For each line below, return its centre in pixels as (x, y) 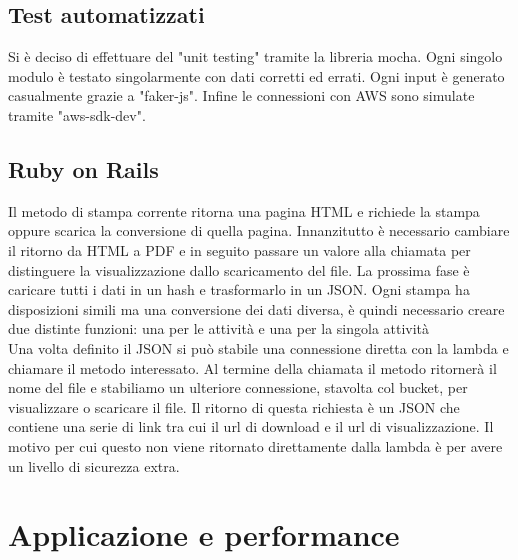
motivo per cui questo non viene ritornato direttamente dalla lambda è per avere (255, 445)
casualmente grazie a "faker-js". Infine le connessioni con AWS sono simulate (241, 95)
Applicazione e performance (204, 534)
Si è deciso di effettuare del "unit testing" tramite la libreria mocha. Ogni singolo (255, 56)
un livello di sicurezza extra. (94, 465)
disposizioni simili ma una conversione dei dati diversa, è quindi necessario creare (256, 308)
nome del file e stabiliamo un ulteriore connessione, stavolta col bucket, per (238, 387)
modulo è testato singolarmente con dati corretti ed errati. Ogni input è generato (256, 75)
